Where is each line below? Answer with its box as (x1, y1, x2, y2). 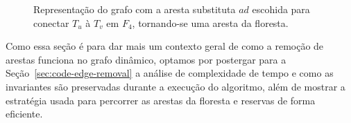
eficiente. (6, 106, 43, 121)
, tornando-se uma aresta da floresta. (132, 15, 289, 30)
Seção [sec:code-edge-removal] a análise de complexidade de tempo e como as (6, 66, 334, 80)
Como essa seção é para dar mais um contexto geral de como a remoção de (6, 39, 324, 53)
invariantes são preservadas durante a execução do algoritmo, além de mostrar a (6, 79, 345, 93)
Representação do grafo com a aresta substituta (33, 2, 236, 16)
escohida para (252, 2, 310, 16)
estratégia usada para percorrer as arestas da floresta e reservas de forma (6, 93, 316, 107)
